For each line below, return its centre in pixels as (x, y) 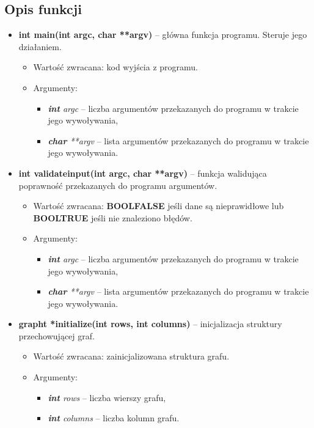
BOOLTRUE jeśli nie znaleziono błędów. (113, 217)
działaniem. (40, 46)
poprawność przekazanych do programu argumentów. (118, 185)
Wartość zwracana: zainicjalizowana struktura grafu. (131, 356)
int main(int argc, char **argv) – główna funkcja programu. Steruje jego (163, 35)
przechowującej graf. (57, 335)
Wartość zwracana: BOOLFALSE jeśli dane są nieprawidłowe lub (159, 206)
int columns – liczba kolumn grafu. (114, 418)
